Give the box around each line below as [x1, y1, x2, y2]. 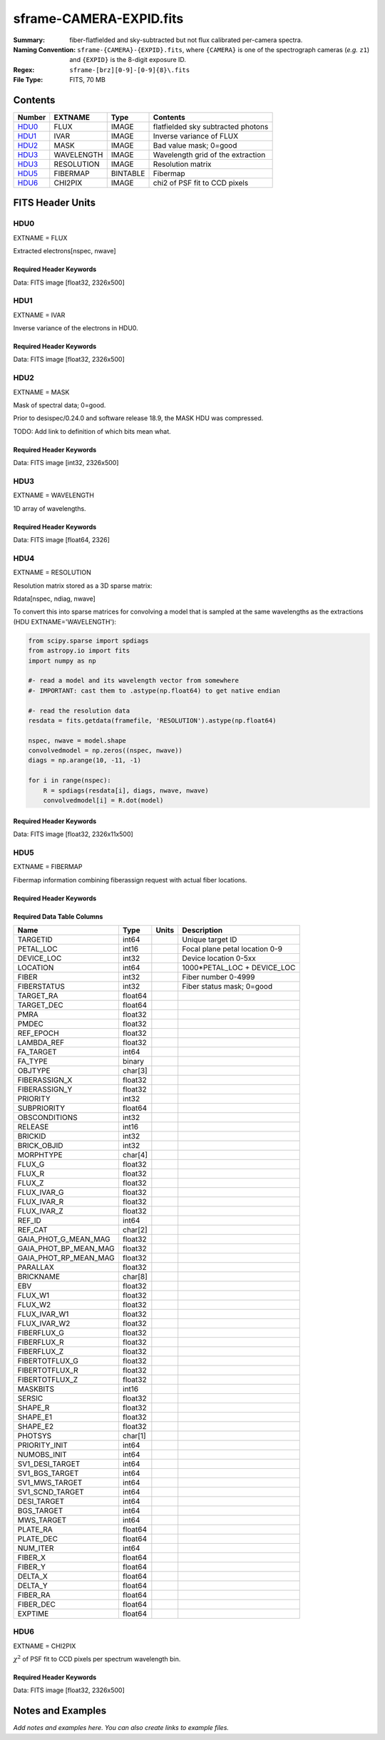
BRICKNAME [17, 1271, 61, 1281]
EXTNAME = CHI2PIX [13, 1642, 76, 1650]
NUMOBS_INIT [17, 1449, 67, 1459]
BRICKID [17, 1131, 46, 1141]
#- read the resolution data [28, 706, 130, 715]
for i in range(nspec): [28, 776, 112, 785]
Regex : [13, 65, 35, 74]
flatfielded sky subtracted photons [153, 122, 269, 132]
